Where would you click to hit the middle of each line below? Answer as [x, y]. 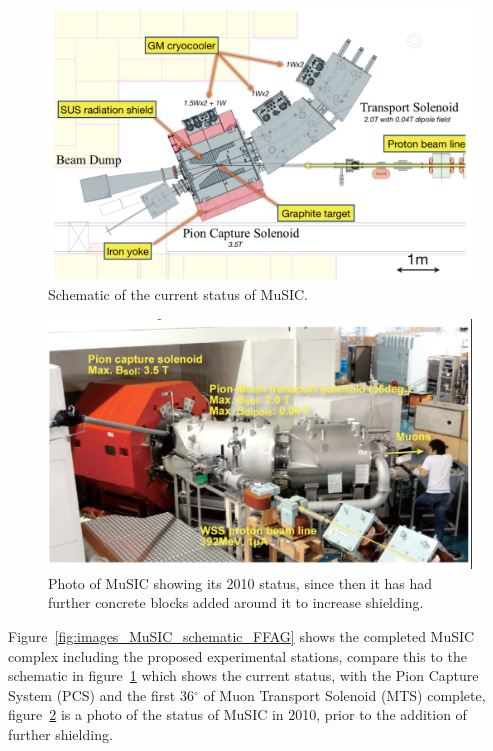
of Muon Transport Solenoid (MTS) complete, [344, 694]
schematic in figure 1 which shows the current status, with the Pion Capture [243, 675]
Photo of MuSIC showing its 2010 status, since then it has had [240, 582]
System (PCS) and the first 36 [101, 694]
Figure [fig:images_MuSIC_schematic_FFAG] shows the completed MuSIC [241, 635]
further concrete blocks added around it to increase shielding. [236, 602]
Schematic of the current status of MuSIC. [178, 294]
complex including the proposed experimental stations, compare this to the [237, 655]
